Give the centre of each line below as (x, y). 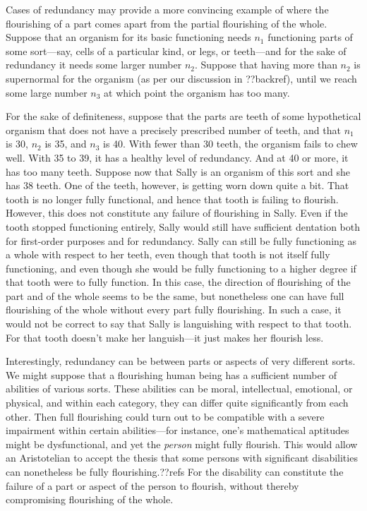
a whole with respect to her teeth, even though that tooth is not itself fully (168, 254)
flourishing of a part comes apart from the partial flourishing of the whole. (167, 23)
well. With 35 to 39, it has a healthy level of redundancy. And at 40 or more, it (177, 157)
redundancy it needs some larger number (94, 65)
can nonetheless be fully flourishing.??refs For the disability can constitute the (175, 471)
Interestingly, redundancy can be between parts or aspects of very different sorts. (181, 361)
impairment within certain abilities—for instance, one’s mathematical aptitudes (178, 430)
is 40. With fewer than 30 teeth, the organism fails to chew (230, 144)
